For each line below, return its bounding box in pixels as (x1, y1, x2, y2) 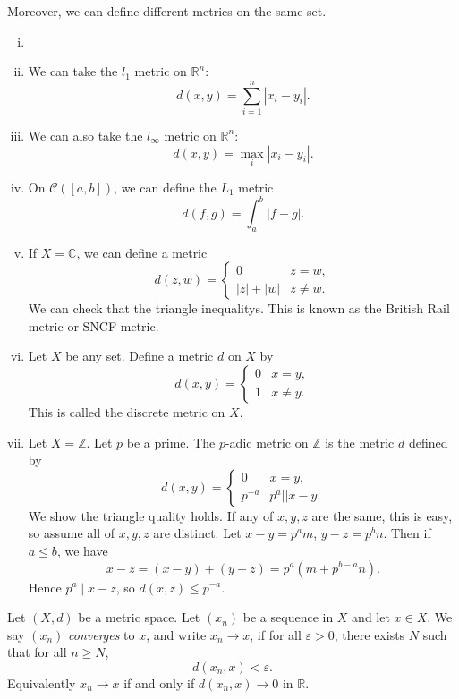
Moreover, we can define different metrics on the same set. (7, 2, 327, 20)
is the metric (325, 432, 395, 451)
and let (352, 608, 390, 627)
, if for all (250, 625, 302, 644)
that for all (7, 643, 67, 661)
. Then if (383, 524, 431, 542)
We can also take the (28, 125, 143, 144)
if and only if (123, 673, 195, 692)
